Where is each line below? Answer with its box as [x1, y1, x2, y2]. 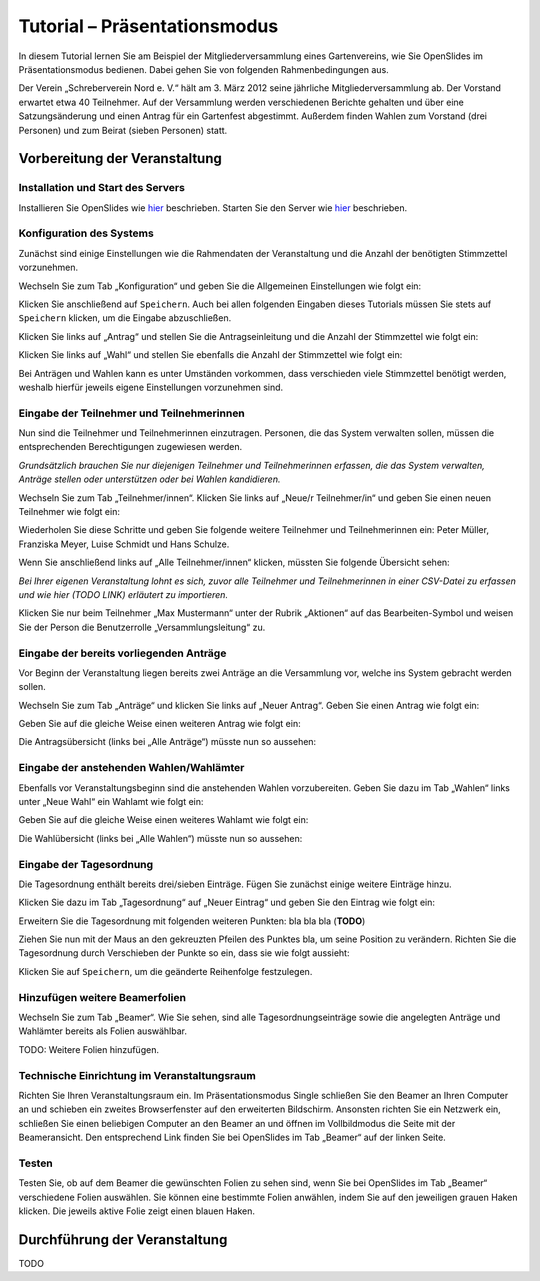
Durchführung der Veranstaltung [18, 1231, 228, 1248]
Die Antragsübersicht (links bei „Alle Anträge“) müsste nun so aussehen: [18, 736, 317, 748]
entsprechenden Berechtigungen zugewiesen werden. [18, 441, 243, 453]
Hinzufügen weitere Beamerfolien [18, 990, 187, 1004]
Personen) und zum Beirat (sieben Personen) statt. [18, 124, 228, 136]
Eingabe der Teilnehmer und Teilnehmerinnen [18, 406, 245, 420]
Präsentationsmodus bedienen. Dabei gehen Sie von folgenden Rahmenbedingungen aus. [18, 63, 389, 75]
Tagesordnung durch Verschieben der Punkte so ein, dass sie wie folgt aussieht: [18, 947, 350, 959]
